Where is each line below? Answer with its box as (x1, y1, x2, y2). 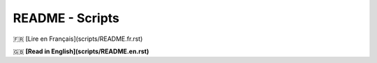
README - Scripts (13, 10, 120, 26)
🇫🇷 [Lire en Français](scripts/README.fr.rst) (13, 35, 143, 43)
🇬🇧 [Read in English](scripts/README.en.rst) (13, 47, 149, 55)
